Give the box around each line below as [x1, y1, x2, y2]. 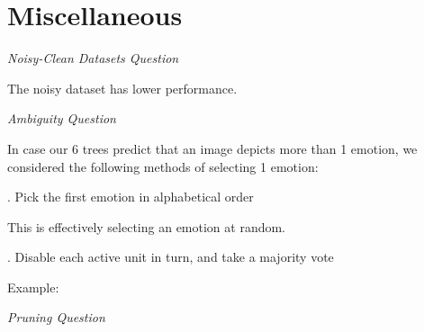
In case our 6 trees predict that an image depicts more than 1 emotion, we [7, 139, 418, 157]
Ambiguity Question [7, 109, 116, 128]
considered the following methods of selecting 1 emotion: [7, 157, 319, 175]
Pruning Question [7, 308, 105, 327]
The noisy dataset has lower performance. [7, 78, 238, 97]
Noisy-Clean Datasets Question [7, 49, 179, 67]
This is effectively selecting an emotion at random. [7, 217, 286, 236]
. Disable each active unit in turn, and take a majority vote [7, 247, 334, 266]
